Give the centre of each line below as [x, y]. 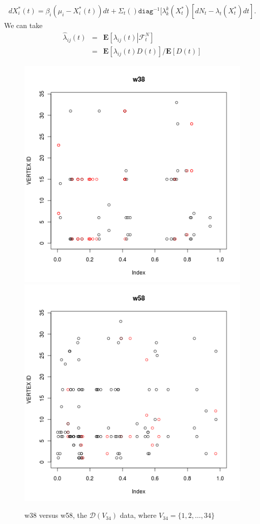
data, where [138, 515]
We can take [23, 25]
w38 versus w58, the [56, 515]
